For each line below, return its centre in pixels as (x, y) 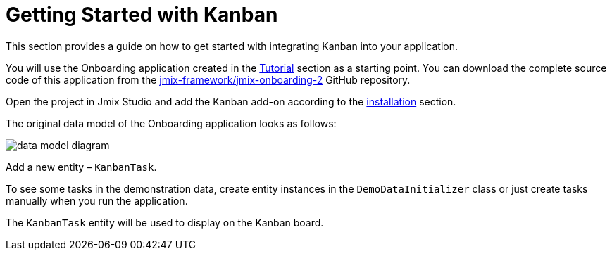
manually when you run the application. (97, 200)
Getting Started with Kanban (142, 15)
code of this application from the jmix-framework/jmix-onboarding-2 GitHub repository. (208, 79)
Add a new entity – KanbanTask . (81, 167)
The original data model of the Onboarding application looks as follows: (171, 123)
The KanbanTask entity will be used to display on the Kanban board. (165, 222)
